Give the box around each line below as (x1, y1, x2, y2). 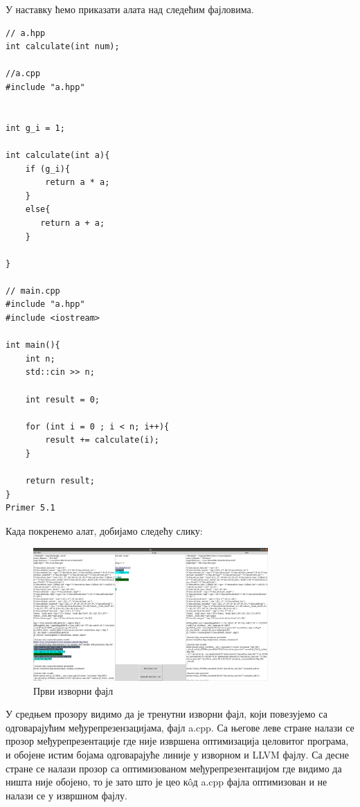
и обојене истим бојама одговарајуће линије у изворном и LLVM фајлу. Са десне (6, 747, 349, 761)
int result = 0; (25, 394, 100, 405)
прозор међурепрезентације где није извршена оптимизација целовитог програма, (6, 734, 349, 748)
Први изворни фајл (33, 683, 114, 698)
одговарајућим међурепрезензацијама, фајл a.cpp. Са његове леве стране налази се (6, 720, 354, 734)
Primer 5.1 (6, 503, 55, 513)
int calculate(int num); (6, 42, 120, 52)
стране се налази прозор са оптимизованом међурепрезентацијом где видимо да (6, 761, 342, 775)
